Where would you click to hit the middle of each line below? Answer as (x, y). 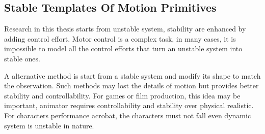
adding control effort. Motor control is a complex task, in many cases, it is (120, 38)
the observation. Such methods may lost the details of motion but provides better (131, 86)
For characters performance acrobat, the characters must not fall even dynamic (128, 115)
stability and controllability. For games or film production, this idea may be (122, 95)
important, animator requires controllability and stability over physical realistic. (129, 105)
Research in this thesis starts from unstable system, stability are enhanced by (125, 29)
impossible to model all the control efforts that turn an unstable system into (123, 48)
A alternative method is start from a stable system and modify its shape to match (132, 75)
